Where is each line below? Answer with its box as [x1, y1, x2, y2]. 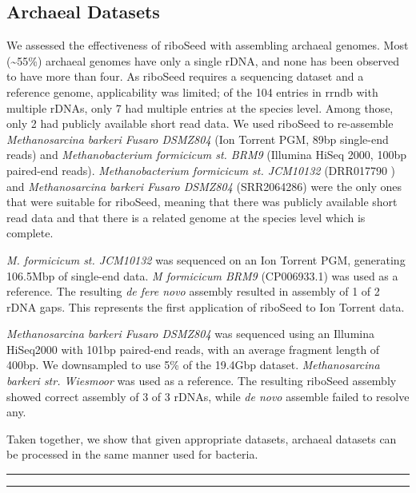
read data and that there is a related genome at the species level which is [6, 209, 366, 225]
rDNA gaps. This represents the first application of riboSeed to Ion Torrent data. [6, 298, 405, 315]
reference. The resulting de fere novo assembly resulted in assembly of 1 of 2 [6, 283, 380, 300]
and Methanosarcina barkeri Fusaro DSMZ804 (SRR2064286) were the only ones [6, 177, 402, 194]
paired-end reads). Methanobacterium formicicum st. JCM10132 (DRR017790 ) [6, 161, 396, 178]
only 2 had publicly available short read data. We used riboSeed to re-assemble [6, 115, 394, 132]
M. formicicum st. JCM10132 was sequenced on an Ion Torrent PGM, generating [6, 251, 406, 268]
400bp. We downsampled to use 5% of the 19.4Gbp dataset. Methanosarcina [6, 356, 380, 373]
